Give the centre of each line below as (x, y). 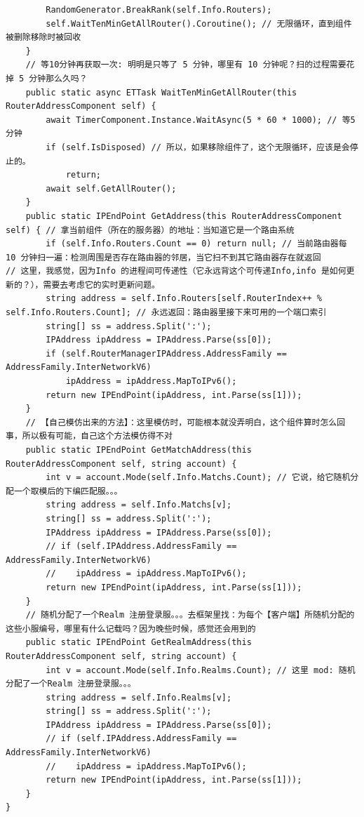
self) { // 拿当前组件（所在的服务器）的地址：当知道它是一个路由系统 (150, 230)
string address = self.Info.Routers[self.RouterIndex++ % (184, 299)
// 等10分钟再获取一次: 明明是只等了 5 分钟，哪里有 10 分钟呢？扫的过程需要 (186, 65)
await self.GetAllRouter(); (111, 188)
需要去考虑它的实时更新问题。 (101, 285)
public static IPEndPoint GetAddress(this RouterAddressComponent (184, 216)
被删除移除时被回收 (43, 38)
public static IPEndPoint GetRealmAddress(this (139, 643)
